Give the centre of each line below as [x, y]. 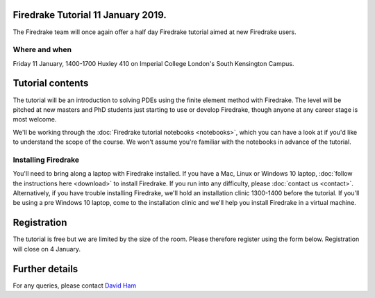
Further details [45, 268]
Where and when [42, 50]
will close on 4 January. [47, 249]
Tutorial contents [51, 83]
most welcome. [35, 119]
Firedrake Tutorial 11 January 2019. [90, 15]
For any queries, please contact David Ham [75, 285]
